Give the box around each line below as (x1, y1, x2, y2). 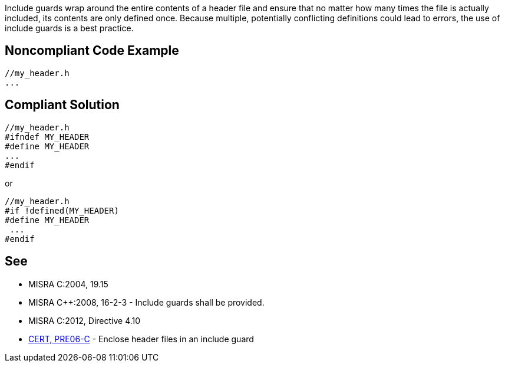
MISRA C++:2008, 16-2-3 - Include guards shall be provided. (28, 297, 265, 307)
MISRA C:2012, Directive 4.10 (28, 315, 141, 326)
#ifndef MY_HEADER (5, 132, 90, 142)
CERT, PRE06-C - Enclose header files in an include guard (28, 333, 254, 344)
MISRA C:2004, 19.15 (28, 278, 108, 289)
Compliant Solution (5, 97, 120, 113)
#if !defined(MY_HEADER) (5, 205, 119, 215)
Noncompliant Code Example (5, 43, 179, 58)
